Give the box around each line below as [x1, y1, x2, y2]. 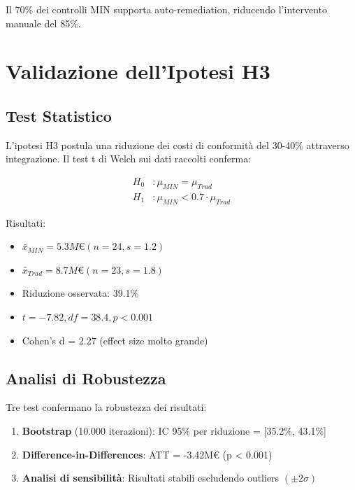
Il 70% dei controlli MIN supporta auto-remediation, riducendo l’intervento [6, 2, 327, 16]
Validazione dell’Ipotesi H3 [6, 57, 270, 85]
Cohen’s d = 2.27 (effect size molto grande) [22, 332, 208, 347]
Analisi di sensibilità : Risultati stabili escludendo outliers [22, 470, 280, 485]
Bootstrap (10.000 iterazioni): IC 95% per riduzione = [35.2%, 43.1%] [22, 423, 326, 437]
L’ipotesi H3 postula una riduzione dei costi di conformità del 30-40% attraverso [6, 137, 349, 152]
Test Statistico [6, 104, 112, 126]
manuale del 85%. [6, 15, 81, 30]
